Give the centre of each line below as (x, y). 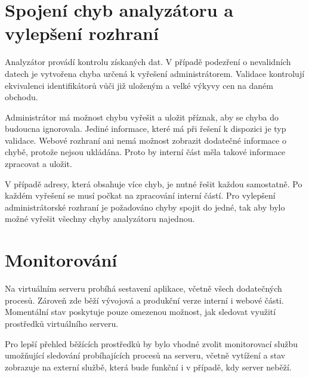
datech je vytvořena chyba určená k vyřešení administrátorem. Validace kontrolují (155, 73)
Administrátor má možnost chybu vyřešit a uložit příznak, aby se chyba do (142, 117)
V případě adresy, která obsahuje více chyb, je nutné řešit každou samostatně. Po (154, 183)
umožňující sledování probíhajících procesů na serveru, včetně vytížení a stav (145, 355)
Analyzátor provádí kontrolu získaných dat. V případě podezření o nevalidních (148, 62)
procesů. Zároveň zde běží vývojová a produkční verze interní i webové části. (144, 300)
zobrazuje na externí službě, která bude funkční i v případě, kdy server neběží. (148, 367)
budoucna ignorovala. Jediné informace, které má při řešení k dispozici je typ (146, 129)
